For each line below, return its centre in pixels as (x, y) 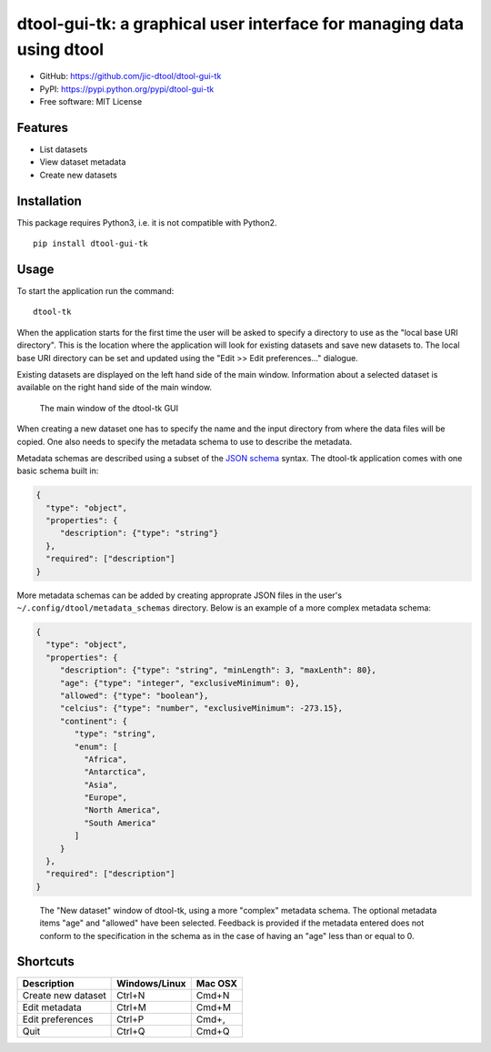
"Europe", (105, 798)
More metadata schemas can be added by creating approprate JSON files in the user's (180, 595)
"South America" (120, 823)
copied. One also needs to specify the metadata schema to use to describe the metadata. (185, 441)
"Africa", (105, 759)
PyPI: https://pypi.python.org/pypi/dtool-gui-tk (127, 89)
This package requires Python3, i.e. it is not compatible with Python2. (147, 222)
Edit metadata (52, 1007)
